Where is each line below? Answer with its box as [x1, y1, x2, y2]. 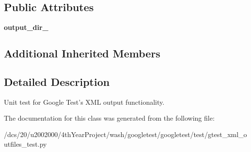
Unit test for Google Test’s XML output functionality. [4, 97, 165, 107]
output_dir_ [4, 22, 48, 32]
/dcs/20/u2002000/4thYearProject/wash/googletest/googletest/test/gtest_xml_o [4, 129, 247, 139]
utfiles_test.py [4, 138, 47, 149]
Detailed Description [4, 74, 110, 89]
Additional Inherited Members [4, 46, 160, 61]
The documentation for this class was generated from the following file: [4, 113, 215, 123]
